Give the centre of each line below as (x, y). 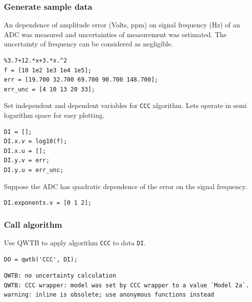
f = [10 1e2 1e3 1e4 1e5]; (48, 70)
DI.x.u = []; (25, 151)
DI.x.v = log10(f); (35, 141)
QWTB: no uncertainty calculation (60, 276)
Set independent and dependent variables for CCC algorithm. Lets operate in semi (126, 105)
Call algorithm (33, 224)
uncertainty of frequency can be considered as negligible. (89, 44)
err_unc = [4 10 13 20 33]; (50, 89)
